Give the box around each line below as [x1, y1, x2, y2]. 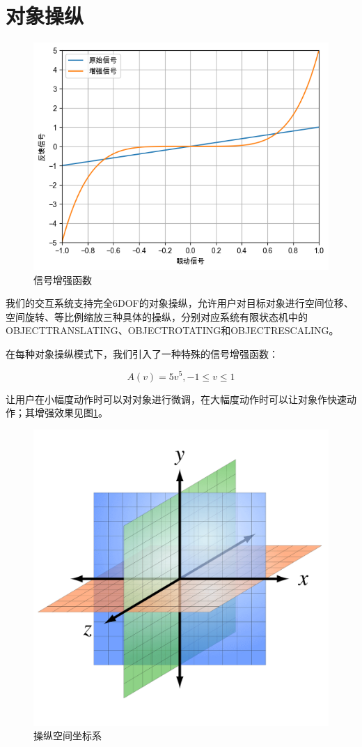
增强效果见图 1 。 [34, 405, 108, 420]
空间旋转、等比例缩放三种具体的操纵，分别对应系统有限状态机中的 [6, 309, 308, 324]
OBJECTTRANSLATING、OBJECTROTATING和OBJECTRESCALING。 [6, 323, 339, 338]
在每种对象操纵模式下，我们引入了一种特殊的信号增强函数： [6, 346, 278, 361]
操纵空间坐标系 [33, 728, 102, 743]
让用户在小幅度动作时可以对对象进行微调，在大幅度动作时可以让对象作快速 [6, 391, 347, 406]
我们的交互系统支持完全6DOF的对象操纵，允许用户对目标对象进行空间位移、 [6, 296, 354, 310]
